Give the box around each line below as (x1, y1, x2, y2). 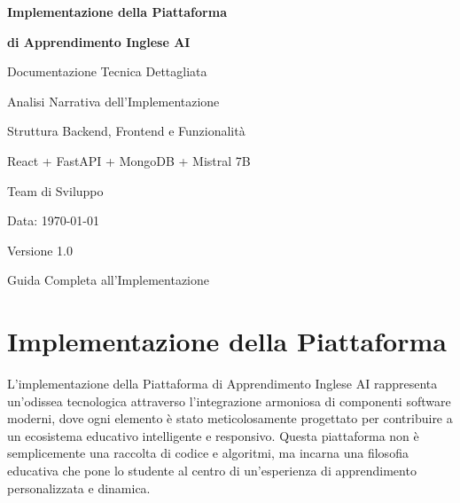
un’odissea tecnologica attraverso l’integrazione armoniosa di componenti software (7, 391, 451, 410)
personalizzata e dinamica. (7, 478, 151, 497)
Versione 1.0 (7, 240, 74, 259)
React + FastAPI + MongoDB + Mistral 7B (7, 151, 251, 169)
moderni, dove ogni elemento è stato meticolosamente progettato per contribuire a (7, 409, 453, 428)
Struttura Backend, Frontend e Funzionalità (7, 122, 246, 140)
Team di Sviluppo (7, 181, 104, 200)
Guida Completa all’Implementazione (7, 271, 209, 289)
